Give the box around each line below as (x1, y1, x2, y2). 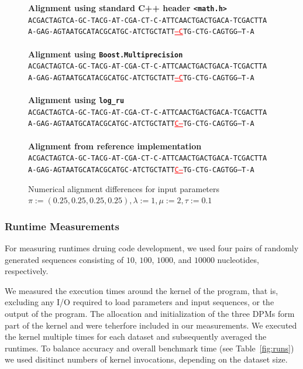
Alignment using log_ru (28, 94, 125, 106)
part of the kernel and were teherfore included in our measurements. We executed (5, 319, 297, 331)
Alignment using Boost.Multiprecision (28, 47, 183, 60)
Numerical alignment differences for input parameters (28, 182, 220, 194)
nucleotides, (217, 253, 259, 265)
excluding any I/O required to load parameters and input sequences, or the (5, 296, 274, 308)
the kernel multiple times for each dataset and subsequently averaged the (5, 330, 267, 343)
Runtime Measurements (5, 218, 119, 233)
